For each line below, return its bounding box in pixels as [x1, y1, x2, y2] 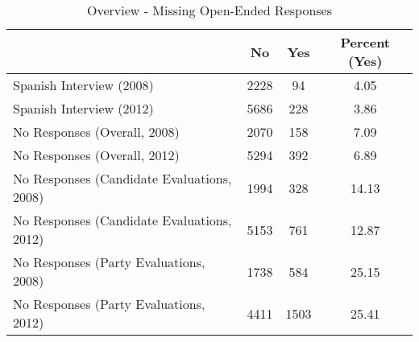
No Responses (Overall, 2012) [13, 146, 180, 164]
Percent [340, 33, 391, 52]
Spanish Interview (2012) [13, 99, 154, 117]
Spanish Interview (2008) [13, 76, 154, 94]
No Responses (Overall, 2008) [13, 122, 180, 141]
